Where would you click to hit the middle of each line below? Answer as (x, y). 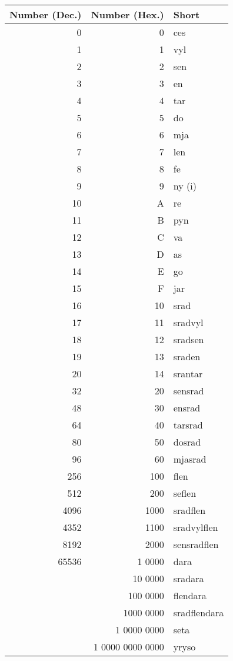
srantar (188, 373)
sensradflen (196, 544)
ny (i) (185, 186)
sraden (187, 356)
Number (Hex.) (127, 14)
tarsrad (188, 425)
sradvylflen (196, 527)
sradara (189, 578)
